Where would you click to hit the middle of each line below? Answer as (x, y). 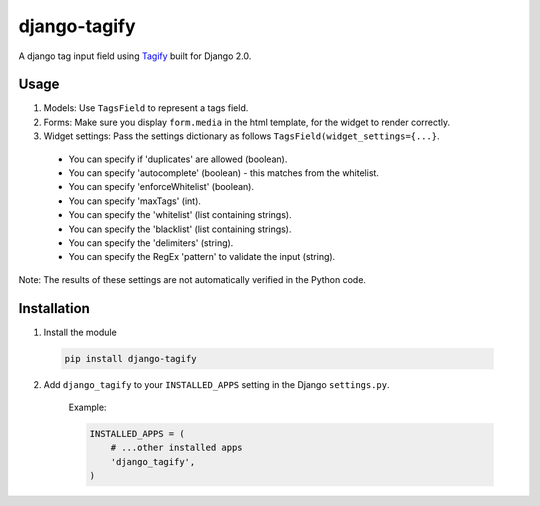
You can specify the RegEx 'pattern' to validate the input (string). (202, 257)
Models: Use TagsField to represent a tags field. (146, 108)
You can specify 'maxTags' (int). (135, 201)
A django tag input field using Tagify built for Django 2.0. (135, 56)
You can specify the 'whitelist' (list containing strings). (180, 215)
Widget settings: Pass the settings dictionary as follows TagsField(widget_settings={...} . (241, 136)
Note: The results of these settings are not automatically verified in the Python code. (192, 279)
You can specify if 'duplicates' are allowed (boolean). (178, 159)
